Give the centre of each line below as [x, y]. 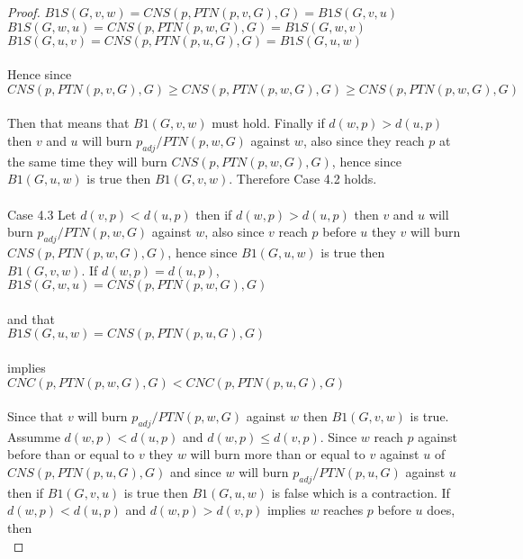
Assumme [34, 436]
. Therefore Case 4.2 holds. [303, 179]
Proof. [24, 12]
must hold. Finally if [268, 123]
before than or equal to [71, 454]
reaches [343, 510]
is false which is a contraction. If [361, 492]
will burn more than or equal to [278, 454]
